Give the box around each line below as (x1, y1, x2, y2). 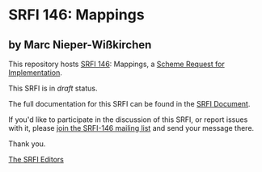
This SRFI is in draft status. (8, 83, 98, 93)
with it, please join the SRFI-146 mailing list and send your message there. (8, 124, 255, 132)
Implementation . (8, 68, 63, 78)
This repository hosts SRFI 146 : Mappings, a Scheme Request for (8, 59, 225, 69)
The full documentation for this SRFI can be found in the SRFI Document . (8, 99, 251, 108)
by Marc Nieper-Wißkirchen (8, 38, 152, 52)
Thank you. (8, 139, 46, 149)
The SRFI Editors (8, 155, 65, 164)
